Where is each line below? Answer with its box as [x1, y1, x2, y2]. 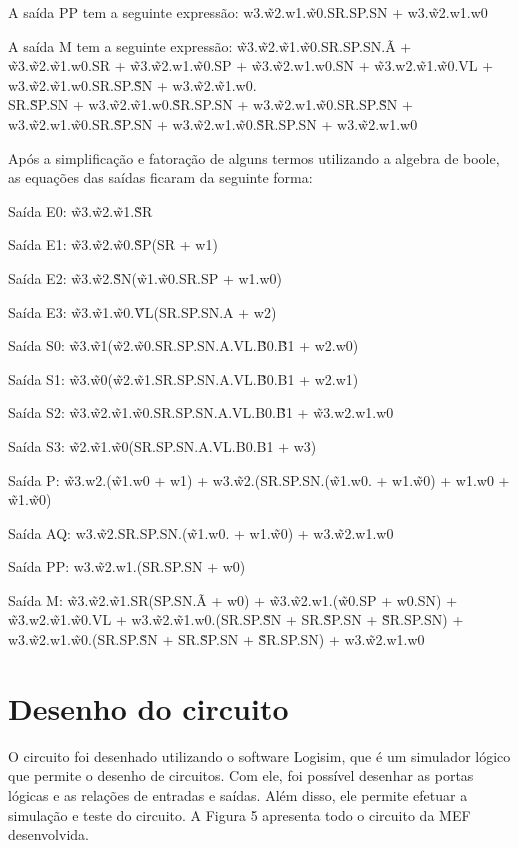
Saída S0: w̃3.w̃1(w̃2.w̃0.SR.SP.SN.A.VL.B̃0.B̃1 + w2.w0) [8, 335, 359, 356]
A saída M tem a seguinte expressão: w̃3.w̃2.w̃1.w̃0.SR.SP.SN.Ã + [8, 35, 412, 56]
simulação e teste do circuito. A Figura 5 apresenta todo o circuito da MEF [8, 804, 471, 825]
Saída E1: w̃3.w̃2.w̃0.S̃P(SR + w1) [8, 234, 218, 255]
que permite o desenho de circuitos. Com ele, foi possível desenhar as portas [8, 765, 474, 786]
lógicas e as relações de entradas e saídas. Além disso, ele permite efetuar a [8, 784, 468, 805]
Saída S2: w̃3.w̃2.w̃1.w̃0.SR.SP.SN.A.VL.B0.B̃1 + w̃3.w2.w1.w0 [8, 402, 394, 423]
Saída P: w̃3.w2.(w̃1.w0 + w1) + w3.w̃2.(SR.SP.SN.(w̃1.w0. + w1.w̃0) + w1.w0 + [8, 469, 510, 490]
